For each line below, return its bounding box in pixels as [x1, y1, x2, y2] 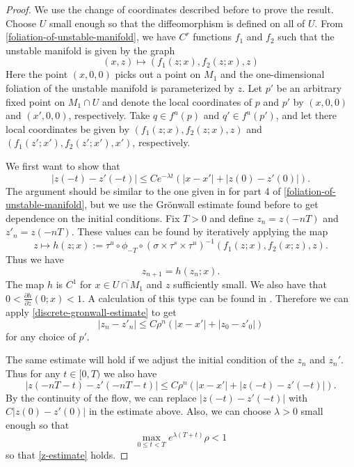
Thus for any [6, 366, 61, 381]
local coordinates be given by [6, 121, 129, 136]
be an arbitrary [276, 80, 342, 95]
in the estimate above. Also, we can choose [88, 404, 271, 418]
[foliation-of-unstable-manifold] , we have [6, 29, 176, 44]
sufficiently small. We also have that [173, 277, 327, 292]
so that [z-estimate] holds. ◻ [6, 447, 129, 461]
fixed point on [6, 94, 65, 109]
